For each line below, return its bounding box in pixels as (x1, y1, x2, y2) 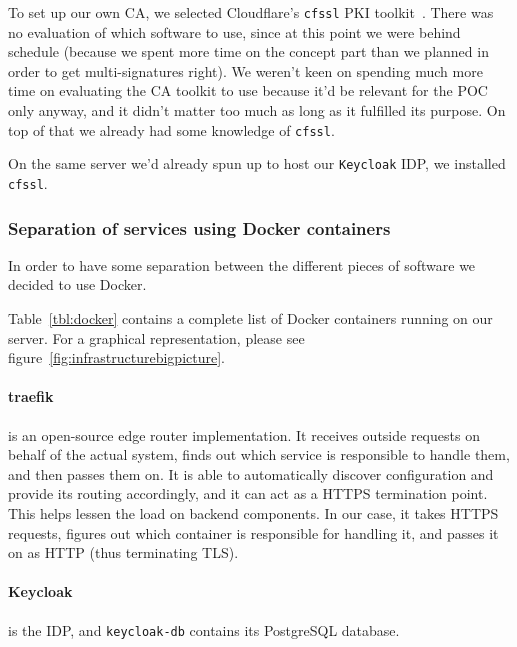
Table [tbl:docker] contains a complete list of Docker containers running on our (8, 308, 493, 328)
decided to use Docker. (8, 274, 147, 295)
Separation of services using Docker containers (8, 215, 391, 240)
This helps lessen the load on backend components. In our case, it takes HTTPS (8, 502, 499, 523)
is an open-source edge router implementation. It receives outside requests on (8, 424, 480, 445)
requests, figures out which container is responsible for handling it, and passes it (8, 522, 499, 543)
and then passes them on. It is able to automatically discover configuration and (8, 463, 494, 484)
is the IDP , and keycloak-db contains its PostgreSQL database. (8, 619, 400, 640)
